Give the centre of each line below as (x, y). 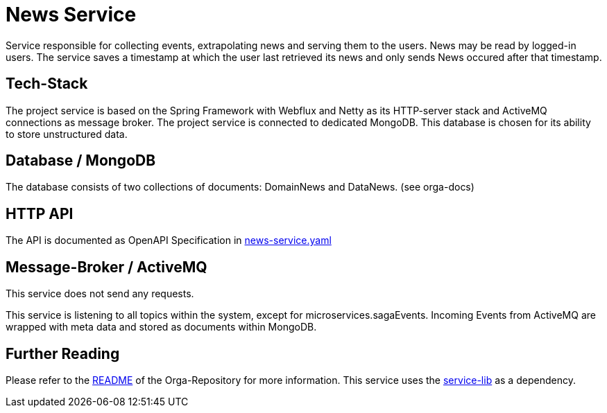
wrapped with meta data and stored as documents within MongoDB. (161, 327)
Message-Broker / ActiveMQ (106, 267)
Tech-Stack (47, 84)
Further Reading (63, 353)
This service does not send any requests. (100, 294)
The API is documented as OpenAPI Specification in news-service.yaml (169, 240)
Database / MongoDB (81, 161)
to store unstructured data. (67, 134)
